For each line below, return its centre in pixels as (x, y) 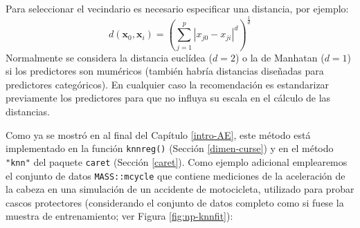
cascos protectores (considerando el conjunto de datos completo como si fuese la (175, 202)
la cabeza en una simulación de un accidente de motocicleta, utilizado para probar (180, 189)
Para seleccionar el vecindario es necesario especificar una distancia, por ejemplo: (177, 8)
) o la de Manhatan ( (280, 57)
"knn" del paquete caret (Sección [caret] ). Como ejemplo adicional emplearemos (177, 161)
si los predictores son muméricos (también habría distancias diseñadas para (165, 71)
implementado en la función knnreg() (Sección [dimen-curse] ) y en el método (170, 148)
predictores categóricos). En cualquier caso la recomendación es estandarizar (168, 84)
